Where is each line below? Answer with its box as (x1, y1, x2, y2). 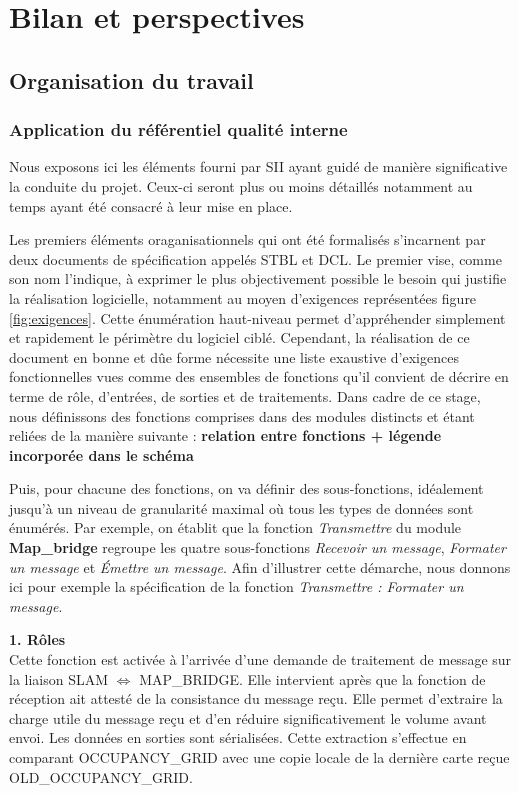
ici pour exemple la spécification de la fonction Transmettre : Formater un (9, 576, 464, 597)
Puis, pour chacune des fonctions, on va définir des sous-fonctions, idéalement (9, 478, 484, 499)
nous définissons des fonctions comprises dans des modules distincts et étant (9, 405, 475, 426)
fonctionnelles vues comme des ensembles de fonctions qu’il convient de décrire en (9, 366, 509, 387)
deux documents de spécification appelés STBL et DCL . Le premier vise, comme (9, 248, 502, 269)
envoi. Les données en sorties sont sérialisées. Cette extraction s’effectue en (9, 727, 467, 748)
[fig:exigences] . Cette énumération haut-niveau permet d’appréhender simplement (9, 307, 506, 328)
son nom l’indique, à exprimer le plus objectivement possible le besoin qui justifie (9, 268, 507, 289)
